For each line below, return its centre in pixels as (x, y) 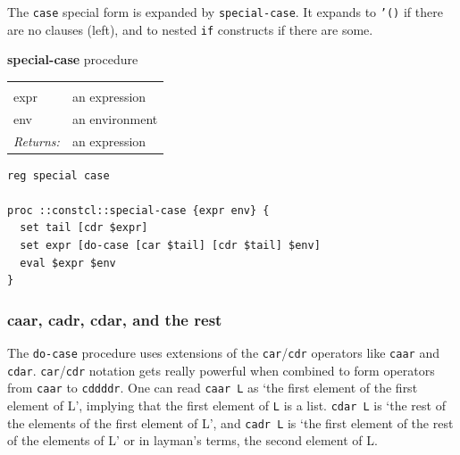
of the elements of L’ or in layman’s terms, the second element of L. (192, 440)
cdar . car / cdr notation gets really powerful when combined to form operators (221, 370)
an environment (115, 118)
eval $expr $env (68, 263)
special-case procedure (73, 59)
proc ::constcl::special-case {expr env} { (138, 210)
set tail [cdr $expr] (84, 228)
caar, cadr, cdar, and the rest (115, 319)
